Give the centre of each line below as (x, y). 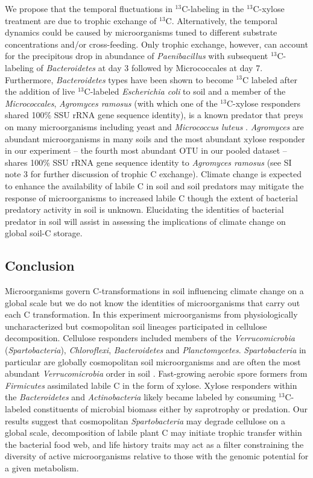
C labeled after (270, 79)
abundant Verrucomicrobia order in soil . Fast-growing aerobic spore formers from (156, 373)
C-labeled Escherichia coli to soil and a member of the (185, 91)
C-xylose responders (263, 103)
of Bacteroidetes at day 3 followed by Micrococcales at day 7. (150, 67)
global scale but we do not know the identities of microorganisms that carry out (153, 302)
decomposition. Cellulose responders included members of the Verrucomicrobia (150, 338)
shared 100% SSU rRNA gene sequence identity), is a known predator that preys (154, 115)
